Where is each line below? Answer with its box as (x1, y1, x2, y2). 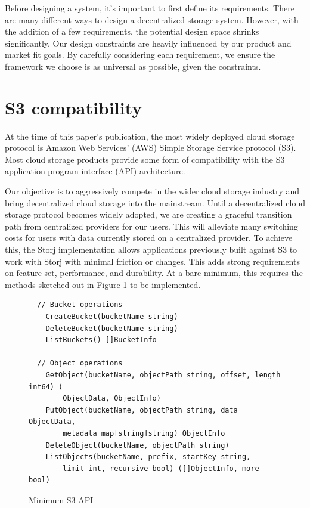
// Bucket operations (37, 301, 123, 309)
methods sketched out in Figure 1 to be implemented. (5, 278, 201, 290)
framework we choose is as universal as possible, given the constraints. (5, 60, 261, 72)
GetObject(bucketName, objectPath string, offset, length (45, 370, 281, 379)
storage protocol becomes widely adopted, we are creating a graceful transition (5, 208, 292, 221)
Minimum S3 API (29, 493, 94, 506)
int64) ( (29, 382, 63, 391)
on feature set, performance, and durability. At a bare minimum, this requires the (5, 267, 303, 279)
